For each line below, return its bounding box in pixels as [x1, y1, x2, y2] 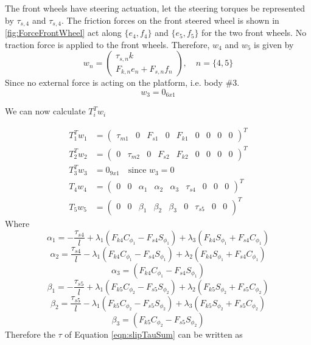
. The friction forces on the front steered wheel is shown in [61, 13, 279, 26]
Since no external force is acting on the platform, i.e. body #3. [5, 76, 240, 89]
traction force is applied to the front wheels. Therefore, [5, 38, 210, 51]
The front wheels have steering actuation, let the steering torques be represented [5, 2, 305, 14]
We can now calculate [5, 105, 86, 117]
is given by [254, 38, 294, 51]
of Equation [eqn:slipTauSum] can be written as [65, 327, 243, 340]
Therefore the [5, 327, 55, 340]
